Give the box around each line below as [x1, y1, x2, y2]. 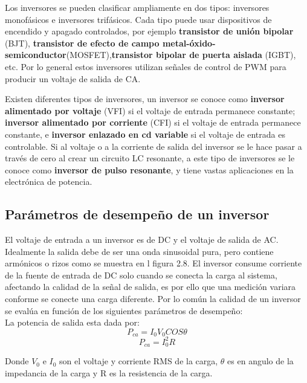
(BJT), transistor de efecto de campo [5, 36, 160, 49]
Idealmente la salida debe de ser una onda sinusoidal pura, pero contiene [5, 245, 274, 257]
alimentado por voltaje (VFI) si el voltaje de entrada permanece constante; [5, 104, 296, 117]
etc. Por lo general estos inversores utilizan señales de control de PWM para [5, 60, 286, 72]
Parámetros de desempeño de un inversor [5, 205, 270, 224]
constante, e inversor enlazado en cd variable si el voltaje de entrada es [5, 127, 285, 140]
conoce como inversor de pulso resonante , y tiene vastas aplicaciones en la [5, 163, 294, 176]
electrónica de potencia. [5, 175, 92, 188]
